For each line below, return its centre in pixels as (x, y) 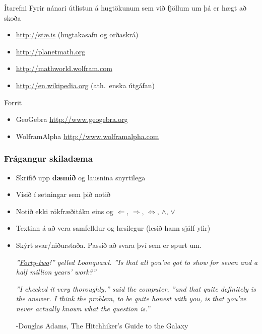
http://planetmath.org (51, 51)
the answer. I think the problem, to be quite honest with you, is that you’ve (131, 298)
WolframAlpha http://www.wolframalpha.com (87, 136)
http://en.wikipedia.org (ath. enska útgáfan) (85, 85)
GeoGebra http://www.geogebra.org (72, 119)
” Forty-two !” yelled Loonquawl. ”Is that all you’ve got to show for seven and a (137, 262)
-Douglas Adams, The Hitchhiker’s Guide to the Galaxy (102, 325)
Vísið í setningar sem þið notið (63, 194)
